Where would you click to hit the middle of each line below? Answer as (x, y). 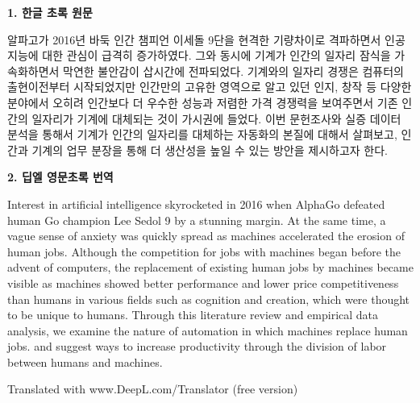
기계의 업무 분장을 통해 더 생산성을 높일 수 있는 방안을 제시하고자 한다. (210, 150)
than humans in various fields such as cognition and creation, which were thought (209, 299)
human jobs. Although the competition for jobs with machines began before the (204, 251)
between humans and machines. (85, 361)
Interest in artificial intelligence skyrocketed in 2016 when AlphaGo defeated (196, 204)
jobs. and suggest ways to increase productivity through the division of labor (197, 346)
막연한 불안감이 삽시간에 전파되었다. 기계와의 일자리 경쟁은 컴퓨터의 (233, 71)
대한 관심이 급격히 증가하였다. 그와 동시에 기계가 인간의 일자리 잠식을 (216, 55)
